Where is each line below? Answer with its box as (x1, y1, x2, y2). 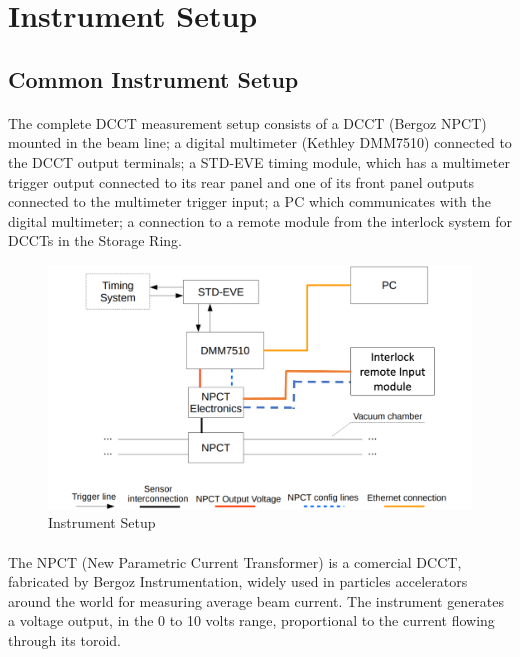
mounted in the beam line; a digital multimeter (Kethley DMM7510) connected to (8, 132, 512, 153)
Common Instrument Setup (8, 63, 299, 94)
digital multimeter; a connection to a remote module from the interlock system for (8, 210, 512, 231)
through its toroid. (8, 629, 121, 650)
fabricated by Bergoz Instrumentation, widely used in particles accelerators (8, 571, 468, 592)
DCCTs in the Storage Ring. (8, 230, 182, 251)
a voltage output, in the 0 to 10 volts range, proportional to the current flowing (8, 610, 495, 631)
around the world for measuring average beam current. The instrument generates (8, 590, 505, 611)
